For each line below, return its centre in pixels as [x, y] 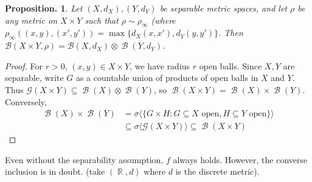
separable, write [34, 78]
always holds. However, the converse [240, 159]
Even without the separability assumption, [84, 159]
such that [102, 20]
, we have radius [160, 65]
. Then [231, 33]
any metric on [31, 20]
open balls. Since [231, 65]
